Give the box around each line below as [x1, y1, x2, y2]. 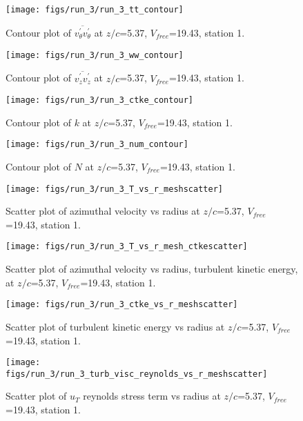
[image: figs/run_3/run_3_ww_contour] [6, 50, 184, 60]
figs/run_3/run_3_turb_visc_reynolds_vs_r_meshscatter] [6, 369, 268, 379]
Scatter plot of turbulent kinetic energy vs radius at [6, 319, 225, 333]
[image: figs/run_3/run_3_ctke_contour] [6, 95, 194, 106]
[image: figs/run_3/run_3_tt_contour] [6, 5, 184, 14]
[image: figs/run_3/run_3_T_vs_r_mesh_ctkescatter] [6, 242, 248, 252]
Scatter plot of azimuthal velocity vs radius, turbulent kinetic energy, [6, 262, 298, 276]
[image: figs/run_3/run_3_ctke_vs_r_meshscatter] [6, 300, 238, 310]
